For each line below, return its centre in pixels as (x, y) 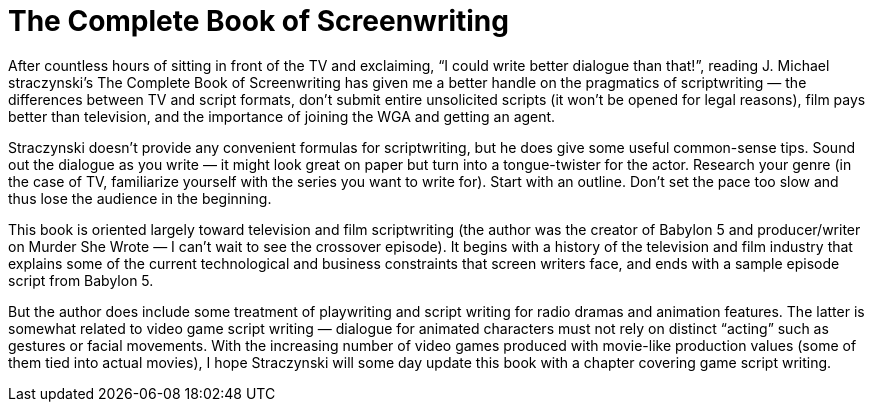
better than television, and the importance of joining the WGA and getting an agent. (282, 116)
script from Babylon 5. (81, 280)
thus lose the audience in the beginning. (140, 198)
